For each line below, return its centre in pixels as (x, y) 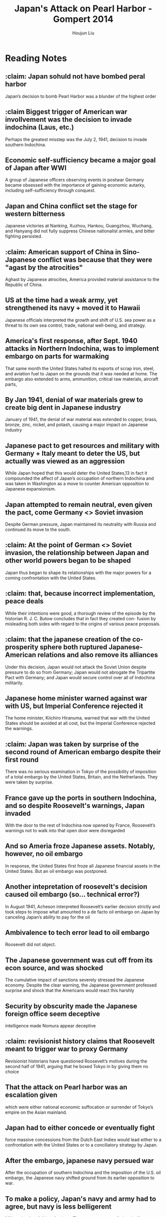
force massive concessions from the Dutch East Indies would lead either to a (83, 1140)
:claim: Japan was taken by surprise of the (72, 744)
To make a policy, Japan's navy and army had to (81, 1199)
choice (12, 1072)
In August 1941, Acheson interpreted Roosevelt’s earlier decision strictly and (83, 906)
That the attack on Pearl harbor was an (66, 1087)
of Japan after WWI (36, 168)
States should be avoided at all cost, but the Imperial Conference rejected (80, 723)
